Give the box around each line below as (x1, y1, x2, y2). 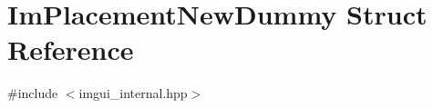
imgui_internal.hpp (78, 83, 188, 103)
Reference (7, 31, 134, 68)
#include (7, 83, 58, 103)
